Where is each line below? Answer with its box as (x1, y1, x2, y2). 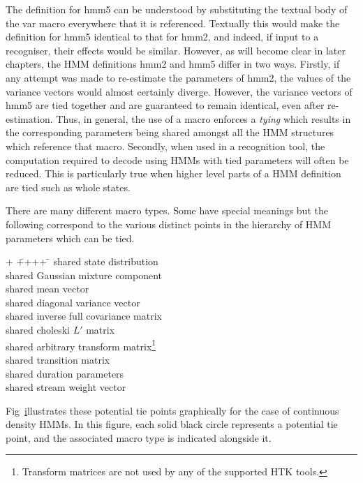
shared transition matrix (6, 352, 110, 366)
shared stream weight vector (6, 380, 126, 394)
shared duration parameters (6, 366, 124, 380)
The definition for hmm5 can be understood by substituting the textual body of (6, 2, 348, 16)
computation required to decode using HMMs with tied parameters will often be (6, 152, 349, 167)
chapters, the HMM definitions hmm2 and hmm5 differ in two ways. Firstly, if (6, 57, 340, 71)
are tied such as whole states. (6, 179, 131, 194)
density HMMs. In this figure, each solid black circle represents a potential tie (6, 417, 338, 431)
